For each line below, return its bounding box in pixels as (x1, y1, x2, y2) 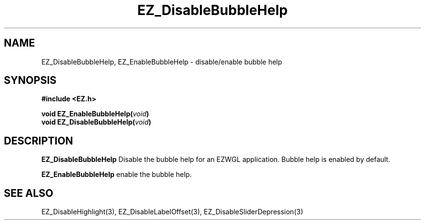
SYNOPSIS (4, 74, 57, 87)
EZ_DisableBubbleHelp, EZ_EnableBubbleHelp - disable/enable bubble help (41, 57, 282, 66)
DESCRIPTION (4, 134, 73, 147)
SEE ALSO (4, 187, 53, 199)
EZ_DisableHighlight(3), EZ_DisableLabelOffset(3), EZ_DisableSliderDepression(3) (41, 208, 303, 216)
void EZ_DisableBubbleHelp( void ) (41, 118, 151, 127)
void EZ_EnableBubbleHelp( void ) (41, 110, 149, 118)
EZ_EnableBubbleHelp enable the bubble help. (41, 170, 192, 179)
